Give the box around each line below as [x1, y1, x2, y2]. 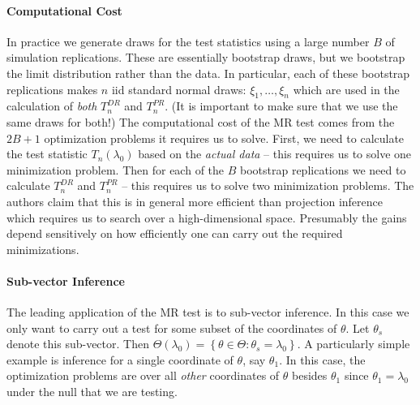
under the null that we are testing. [6, 383, 178, 400]
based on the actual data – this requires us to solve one [138, 145, 412, 162]
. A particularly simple [297, 335, 410, 352]
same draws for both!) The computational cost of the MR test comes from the [6, 113, 395, 130]
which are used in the [293, 80, 400, 97]
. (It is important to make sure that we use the [165, 97, 398, 114]
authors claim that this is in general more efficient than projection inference [6, 192, 383, 209]
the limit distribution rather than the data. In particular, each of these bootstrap [6, 64, 410, 81]
